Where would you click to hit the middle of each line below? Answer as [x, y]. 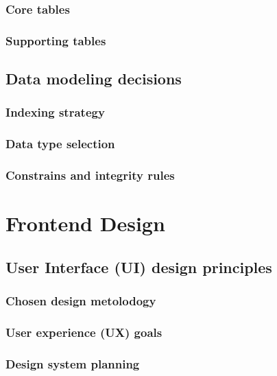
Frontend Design [85, 223]
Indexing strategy [55, 112]
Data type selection [60, 144]
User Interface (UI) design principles [139, 267]
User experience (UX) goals [84, 332]
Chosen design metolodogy [81, 301]
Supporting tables [56, 40]
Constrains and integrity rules [90, 175]
